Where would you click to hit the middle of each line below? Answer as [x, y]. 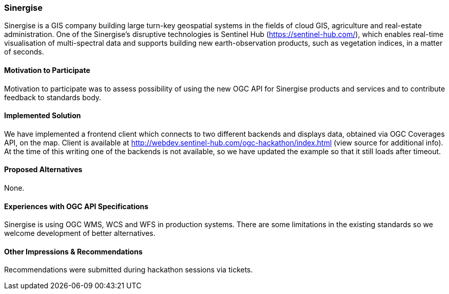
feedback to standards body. [53, 97]
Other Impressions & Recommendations [73, 251]
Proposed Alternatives [43, 170]
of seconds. [24, 52]
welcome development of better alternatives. [80, 233]
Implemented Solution [43, 116]
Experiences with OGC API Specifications [76, 206]
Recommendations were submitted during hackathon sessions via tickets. [129, 270]
